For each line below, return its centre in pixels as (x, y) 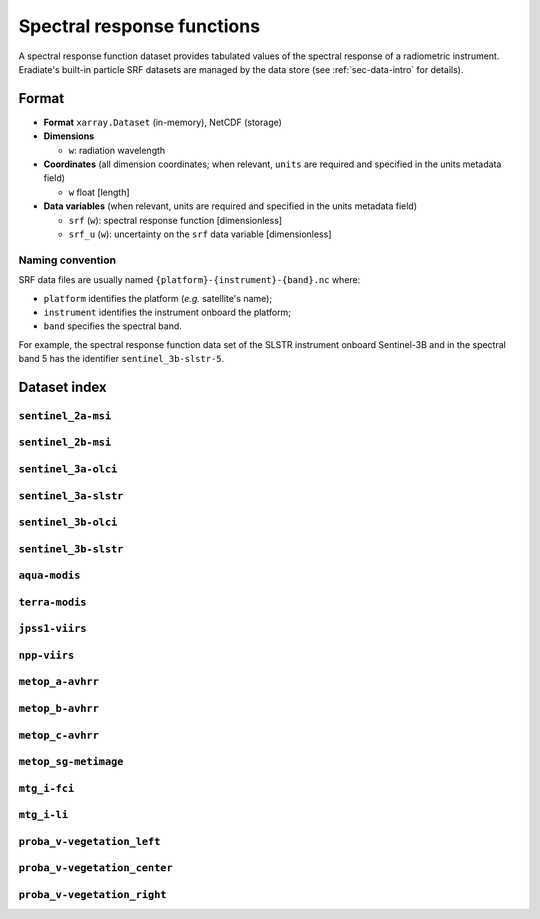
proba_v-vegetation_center (96, 868)
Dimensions (69, 136)
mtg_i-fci (46, 788)
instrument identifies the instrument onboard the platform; (167, 312)
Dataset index (62, 386)
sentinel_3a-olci (68, 468)
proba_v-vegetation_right (92, 894)
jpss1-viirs (52, 628)
